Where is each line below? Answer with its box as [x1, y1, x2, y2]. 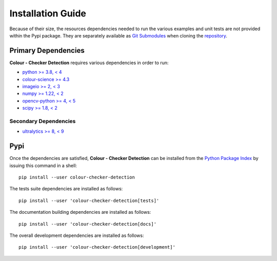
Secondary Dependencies [9, 117, 76, 125]
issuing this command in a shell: [9, 162, 77, 169]
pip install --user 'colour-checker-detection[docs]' [18, 221, 156, 227]
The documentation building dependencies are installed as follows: [9, 209, 151, 215]
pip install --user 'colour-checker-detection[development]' [18, 244, 175, 250]
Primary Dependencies [9, 46, 85, 55]
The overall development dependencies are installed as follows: [9, 232, 144, 238]
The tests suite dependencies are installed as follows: [9, 186, 123, 192]
